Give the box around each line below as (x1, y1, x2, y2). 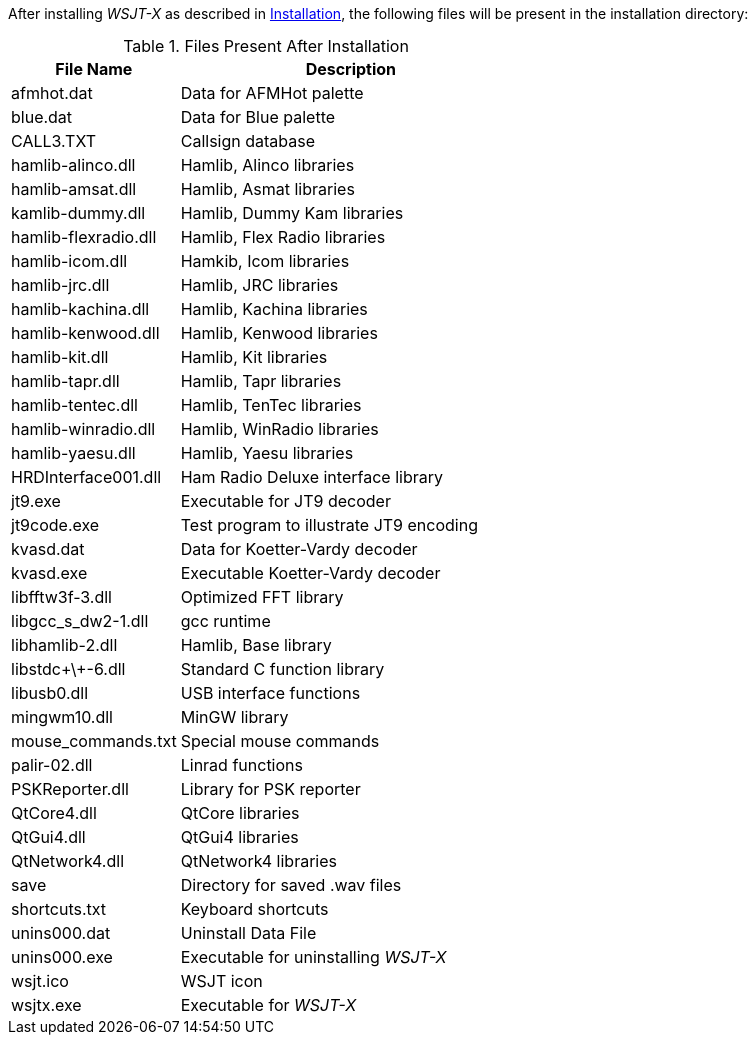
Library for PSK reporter (180, 779, 361, 799)
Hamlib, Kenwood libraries (180, 323, 378, 343)
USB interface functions (180, 683, 361, 703)
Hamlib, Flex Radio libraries (180, 227, 386, 247)
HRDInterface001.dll (11, 467, 162, 487)
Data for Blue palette (180, 107, 336, 127)
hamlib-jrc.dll (11, 275, 110, 295)
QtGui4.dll (11, 827, 86, 847)
